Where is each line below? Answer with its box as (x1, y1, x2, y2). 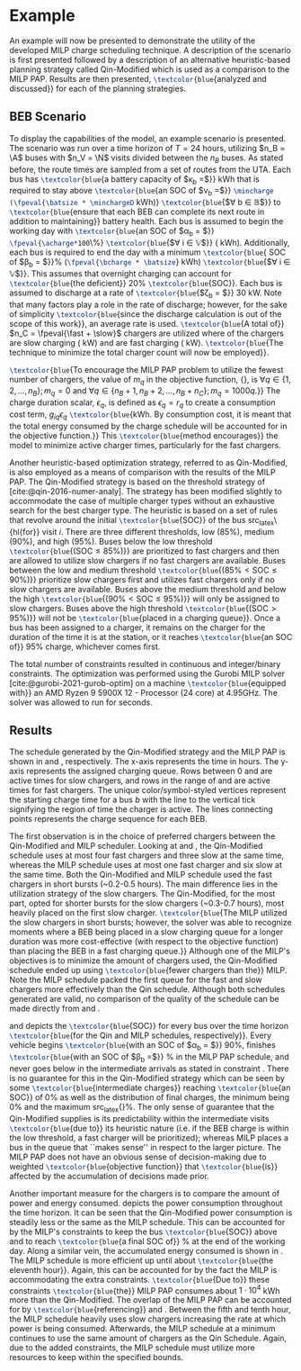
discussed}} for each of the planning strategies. (9, 83, 187, 94)
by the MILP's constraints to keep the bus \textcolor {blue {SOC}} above (9, 1226, 278, 1237)
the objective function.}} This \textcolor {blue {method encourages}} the (9, 429, 279, 441)
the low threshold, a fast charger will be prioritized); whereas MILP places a (9, 1132, 289, 1143)
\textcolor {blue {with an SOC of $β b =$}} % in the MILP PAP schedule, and (9, 1051, 289, 1064)
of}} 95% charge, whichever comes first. (9, 641, 161, 652)
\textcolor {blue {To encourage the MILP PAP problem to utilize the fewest (9, 364, 284, 374)
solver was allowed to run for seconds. (9, 697, 153, 708)
